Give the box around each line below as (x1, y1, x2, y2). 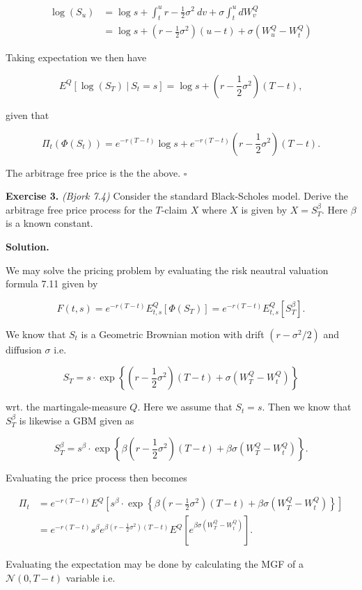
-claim (161, 202, 187, 216)
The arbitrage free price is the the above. (6, 165, 181, 180)
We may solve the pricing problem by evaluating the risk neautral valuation (6, 262, 329, 277)
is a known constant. (6, 216, 93, 230)
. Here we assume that (137, 399, 233, 414)
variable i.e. (65, 570, 116, 584)
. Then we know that (262, 399, 352, 414)
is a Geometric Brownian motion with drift (81, 326, 265, 341)
